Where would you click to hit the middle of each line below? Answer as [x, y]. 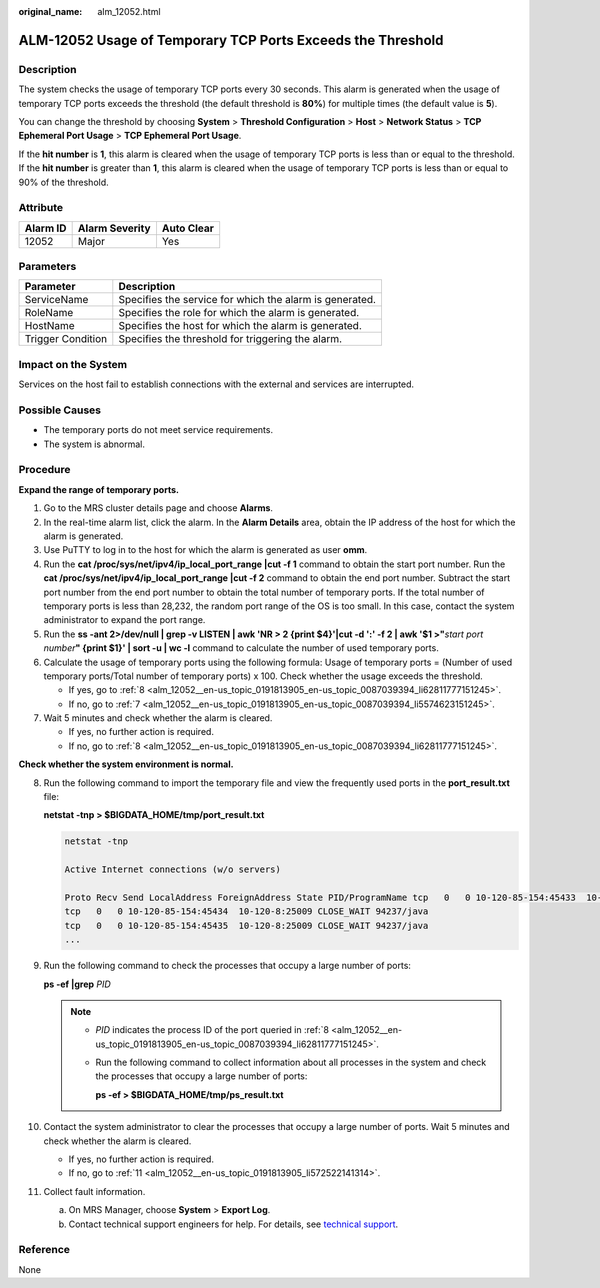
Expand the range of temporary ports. [99, 489]
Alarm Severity [114, 228]
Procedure [44, 470]
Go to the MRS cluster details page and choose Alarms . [158, 508]
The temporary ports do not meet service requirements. [158, 430]
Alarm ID [45, 228]
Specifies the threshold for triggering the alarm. [230, 339]
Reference [44, 1250]
